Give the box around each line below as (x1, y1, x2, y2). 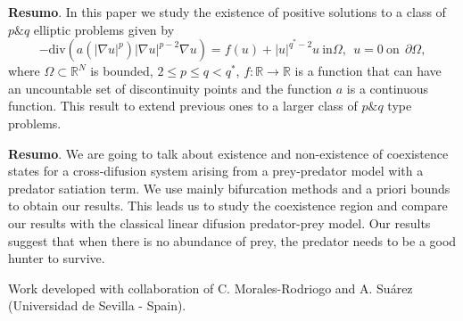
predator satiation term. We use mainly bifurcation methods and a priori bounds (8, 178, 451, 197)
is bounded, (90, 62, 153, 80)
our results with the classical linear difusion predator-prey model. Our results (8, 213, 431, 232)
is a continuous (346, 78, 429, 97)
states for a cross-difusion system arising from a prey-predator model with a (8, 161, 424, 180)
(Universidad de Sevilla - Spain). (8, 296, 186, 315)
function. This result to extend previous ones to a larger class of (8, 96, 358, 115)
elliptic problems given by (33, 20, 175, 38)
